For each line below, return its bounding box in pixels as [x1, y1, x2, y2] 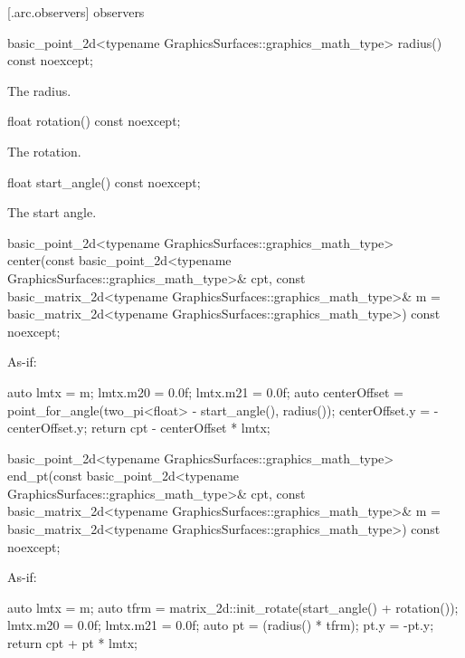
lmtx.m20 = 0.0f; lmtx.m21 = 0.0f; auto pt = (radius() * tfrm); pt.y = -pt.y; [7, 615, 434, 634]
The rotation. [7, 141, 81, 160]
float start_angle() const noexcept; [7, 172, 201, 191]
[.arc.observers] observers [7, 3, 145, 21]
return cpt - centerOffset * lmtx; [91, 418, 270, 437]
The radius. [7, 81, 71, 100]
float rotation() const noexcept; [7, 111, 181, 130]
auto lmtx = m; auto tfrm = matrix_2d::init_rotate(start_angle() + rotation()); [7, 597, 459, 616]
